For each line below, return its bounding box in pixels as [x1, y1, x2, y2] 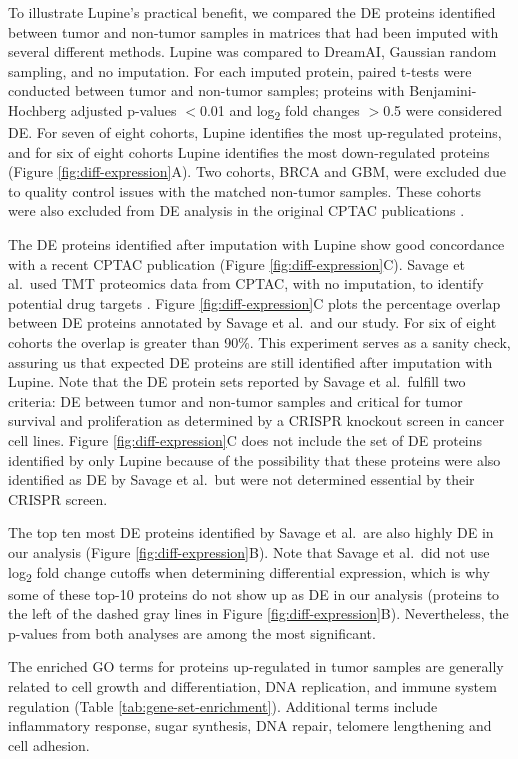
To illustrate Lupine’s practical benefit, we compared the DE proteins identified [8, 2, 496, 22]
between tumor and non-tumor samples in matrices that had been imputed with [8, 21, 499, 42]
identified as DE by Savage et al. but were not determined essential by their [8, 469, 475, 490]
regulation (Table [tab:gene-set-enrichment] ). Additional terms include [8, 695, 438, 716]
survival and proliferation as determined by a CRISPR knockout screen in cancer [8, 410, 505, 431]
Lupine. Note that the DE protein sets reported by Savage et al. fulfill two [8, 371, 466, 392]
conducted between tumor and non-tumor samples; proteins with [8, 80, 405, 101]
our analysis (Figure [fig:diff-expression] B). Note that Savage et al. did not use [8, 541, 490, 562]
